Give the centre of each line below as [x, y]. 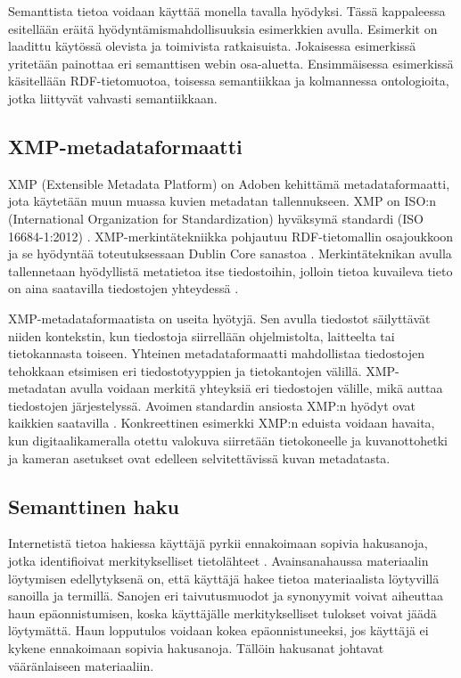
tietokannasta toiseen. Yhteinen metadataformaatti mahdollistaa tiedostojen [217, 353]
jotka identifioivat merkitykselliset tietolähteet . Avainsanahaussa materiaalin [218, 561]
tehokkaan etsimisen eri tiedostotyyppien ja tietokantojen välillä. [185, 370]
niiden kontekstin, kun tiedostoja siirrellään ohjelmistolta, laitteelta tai [202, 335]
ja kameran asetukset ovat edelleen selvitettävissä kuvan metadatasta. [199, 457]
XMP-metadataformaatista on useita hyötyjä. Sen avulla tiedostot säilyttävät [219, 318]
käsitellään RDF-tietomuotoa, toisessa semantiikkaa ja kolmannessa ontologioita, [229, 81]
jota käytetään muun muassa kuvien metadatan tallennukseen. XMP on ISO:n [222, 201]
